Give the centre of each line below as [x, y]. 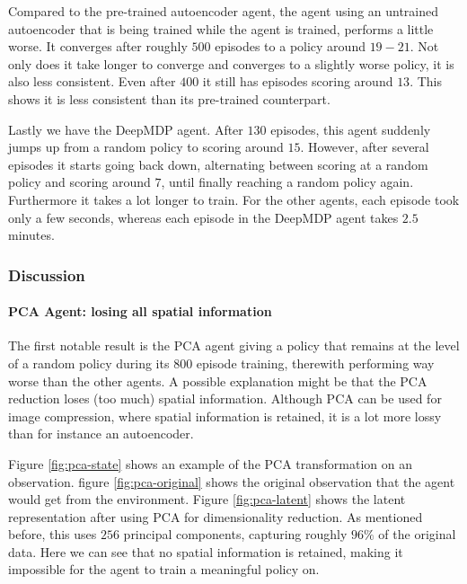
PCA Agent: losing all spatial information [140, 311]
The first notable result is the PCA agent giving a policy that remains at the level [234, 345]
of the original [417, 534]
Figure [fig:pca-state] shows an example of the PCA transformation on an [210, 463]
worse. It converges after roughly [98, 46]
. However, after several [365, 147]
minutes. [31, 235]
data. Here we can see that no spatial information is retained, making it [206, 551]
